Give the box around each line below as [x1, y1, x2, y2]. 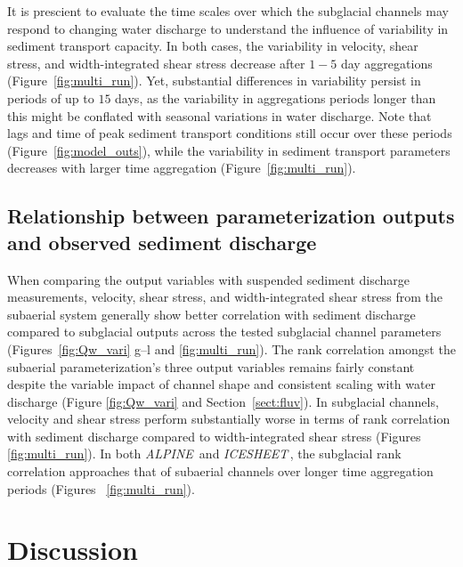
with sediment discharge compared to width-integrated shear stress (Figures [7, 426, 421, 445]
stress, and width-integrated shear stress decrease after [7, 53, 305, 72]
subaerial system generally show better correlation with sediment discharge [7, 304, 416, 323]
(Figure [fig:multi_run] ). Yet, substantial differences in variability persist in [7, 71, 421, 90]
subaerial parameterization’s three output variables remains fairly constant [7, 357, 415, 376]
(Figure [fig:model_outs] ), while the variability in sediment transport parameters [7, 141, 451, 159]
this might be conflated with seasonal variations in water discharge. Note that [7, 106, 432, 125]
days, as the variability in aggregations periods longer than [115, 88, 436, 107]
